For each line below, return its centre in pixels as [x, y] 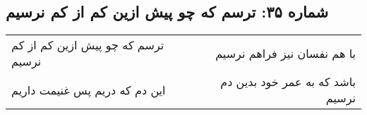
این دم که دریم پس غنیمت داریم [89, 90]
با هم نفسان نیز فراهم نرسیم [285, 53]
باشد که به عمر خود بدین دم [288, 82]
